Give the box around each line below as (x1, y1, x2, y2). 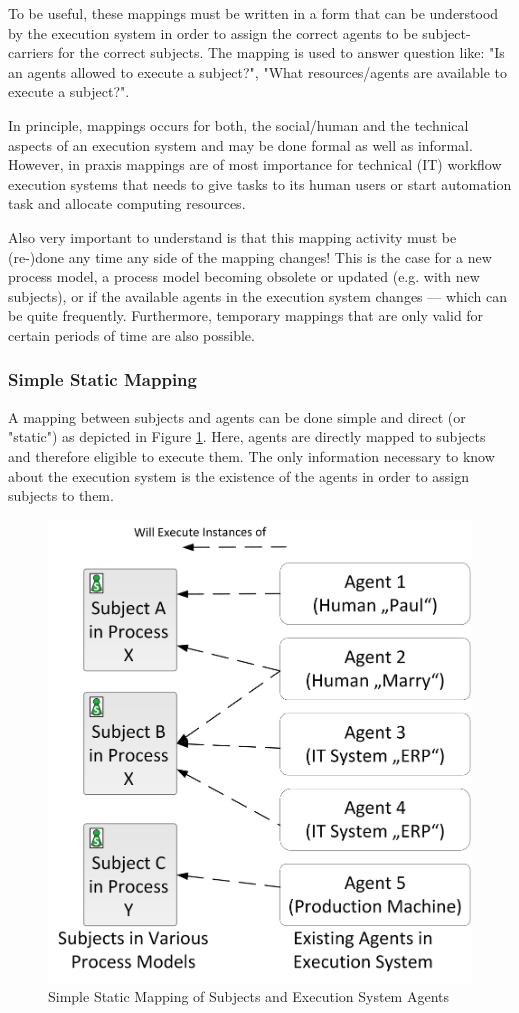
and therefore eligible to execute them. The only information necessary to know (8, 445, 495, 466)
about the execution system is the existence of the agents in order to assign (8, 465, 470, 486)
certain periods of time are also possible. (8, 324, 255, 345)
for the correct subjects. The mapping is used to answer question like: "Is (57, 42, 505, 63)
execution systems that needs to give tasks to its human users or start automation (8, 173, 512, 194)
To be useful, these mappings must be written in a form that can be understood (8, 3, 499, 23)
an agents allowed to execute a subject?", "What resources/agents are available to (8, 61, 507, 82)
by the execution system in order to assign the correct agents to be (8, 22, 418, 43)
